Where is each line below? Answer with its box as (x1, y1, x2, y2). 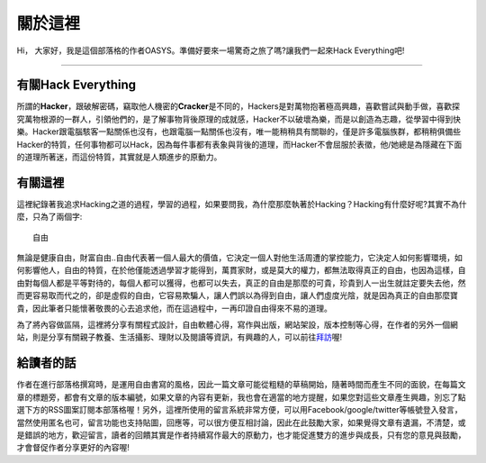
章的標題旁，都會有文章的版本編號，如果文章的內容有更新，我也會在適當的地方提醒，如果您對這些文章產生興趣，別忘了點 (16, 392, 466, 403)
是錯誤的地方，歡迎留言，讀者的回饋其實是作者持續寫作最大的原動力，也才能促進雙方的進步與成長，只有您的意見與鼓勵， (16, 429, 466, 440)
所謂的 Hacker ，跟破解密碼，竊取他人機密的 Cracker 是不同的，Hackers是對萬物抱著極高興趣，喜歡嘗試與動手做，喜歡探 (16, 101, 461, 112)
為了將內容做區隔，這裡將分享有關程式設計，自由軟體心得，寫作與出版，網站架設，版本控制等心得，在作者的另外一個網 (16, 320, 458, 331)
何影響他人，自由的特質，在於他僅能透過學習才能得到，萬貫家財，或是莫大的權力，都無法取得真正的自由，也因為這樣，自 (16, 265, 466, 276)
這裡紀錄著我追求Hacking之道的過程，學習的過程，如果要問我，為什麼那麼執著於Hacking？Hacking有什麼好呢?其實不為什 (16, 198, 467, 209)
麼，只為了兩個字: (16, 212, 83, 222)
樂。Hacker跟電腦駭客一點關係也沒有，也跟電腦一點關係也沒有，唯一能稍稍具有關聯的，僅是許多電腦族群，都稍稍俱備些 (16, 126, 462, 137)
